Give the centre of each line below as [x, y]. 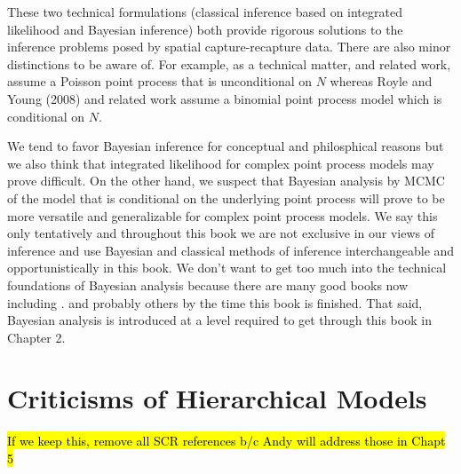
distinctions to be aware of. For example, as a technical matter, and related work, [229, 63]
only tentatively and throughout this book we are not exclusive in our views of [221, 233]
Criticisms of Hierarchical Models [217, 398]
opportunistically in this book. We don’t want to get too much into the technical [227, 268]
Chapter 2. [36, 337]
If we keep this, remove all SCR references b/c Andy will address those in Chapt [227, 441]
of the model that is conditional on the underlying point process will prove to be [226, 197]
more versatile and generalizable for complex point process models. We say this [223, 215]
